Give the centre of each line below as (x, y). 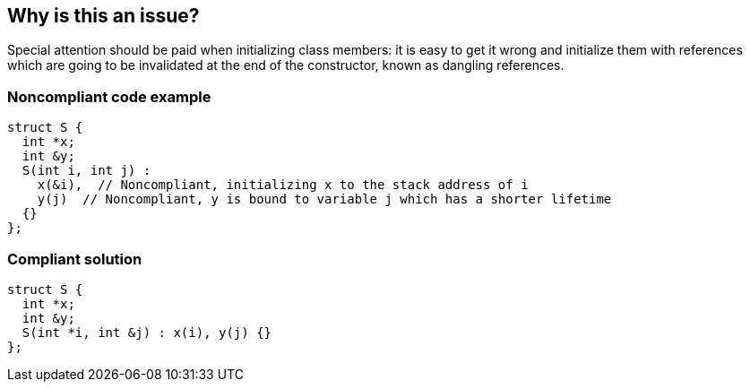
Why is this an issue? (103, 16)
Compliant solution (75, 259)
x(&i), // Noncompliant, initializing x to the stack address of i (283, 185)
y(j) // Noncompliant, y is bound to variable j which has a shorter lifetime (324, 199)
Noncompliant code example (109, 96)
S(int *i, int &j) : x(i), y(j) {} (147, 332)
